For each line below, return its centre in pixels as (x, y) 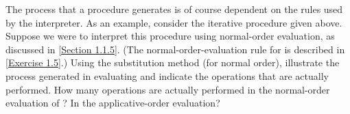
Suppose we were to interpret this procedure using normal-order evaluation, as (170, 36)
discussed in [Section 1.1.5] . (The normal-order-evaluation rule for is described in (175, 49)
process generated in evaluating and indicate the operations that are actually (167, 75)
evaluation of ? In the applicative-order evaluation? (113, 103)
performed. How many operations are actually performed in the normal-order (168, 89)
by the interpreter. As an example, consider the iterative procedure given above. (174, 22)
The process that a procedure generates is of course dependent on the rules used (174, 9)
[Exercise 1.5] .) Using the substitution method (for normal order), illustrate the (173, 62)
